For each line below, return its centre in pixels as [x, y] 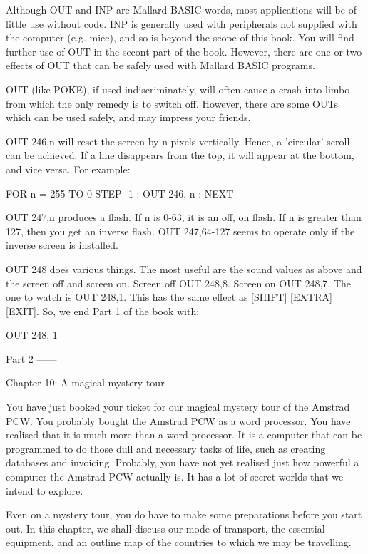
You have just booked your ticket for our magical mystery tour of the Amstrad [178, 407]
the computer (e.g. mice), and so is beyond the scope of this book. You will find [180, 37]
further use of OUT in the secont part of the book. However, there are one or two [184, 51]
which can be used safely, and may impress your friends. [128, 117]
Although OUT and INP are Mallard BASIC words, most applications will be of [181, 9]
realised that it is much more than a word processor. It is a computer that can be [184, 435]
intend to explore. [45, 490]
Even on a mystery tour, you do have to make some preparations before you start [184, 514]
